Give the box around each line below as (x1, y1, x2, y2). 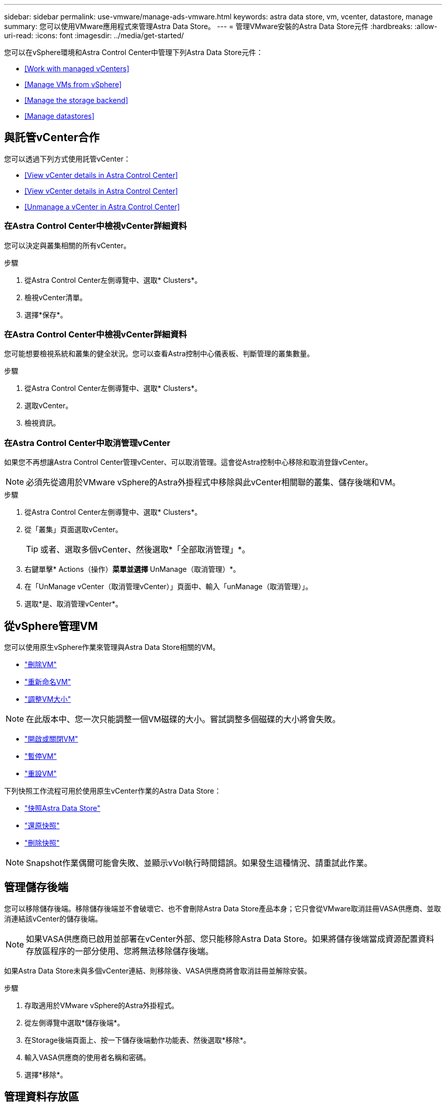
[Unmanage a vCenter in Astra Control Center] (24, 202, 180, 211)
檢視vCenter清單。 (24, 293, 87, 302)
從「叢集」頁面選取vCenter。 (24, 525, 123, 534)
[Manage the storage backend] (24, 96, 128, 104)
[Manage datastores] (24, 112, 95, 120)
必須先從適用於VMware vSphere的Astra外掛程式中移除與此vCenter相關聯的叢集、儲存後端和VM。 (26, 477, 401, 488)
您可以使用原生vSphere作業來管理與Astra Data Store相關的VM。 (4, 642, 220, 651)
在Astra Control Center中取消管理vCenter (4, 437, 171, 448)
